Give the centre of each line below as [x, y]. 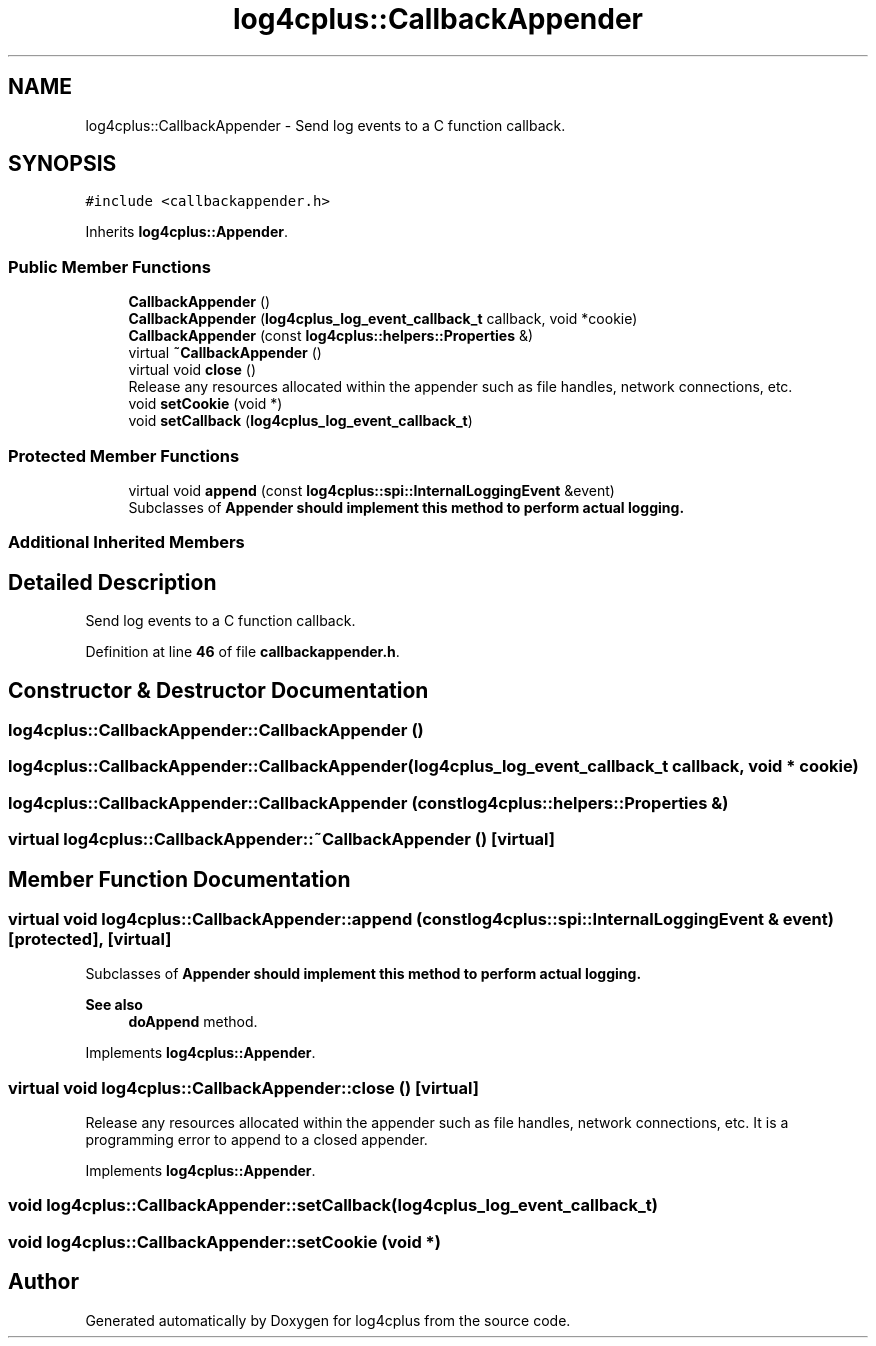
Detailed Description [112, 582]
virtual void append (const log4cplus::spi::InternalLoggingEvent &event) [371, 490]
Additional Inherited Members [126, 542]
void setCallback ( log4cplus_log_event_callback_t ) [300, 421]
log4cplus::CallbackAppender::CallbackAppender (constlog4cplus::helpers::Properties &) [368, 802]
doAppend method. [193, 1022]
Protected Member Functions [124, 455]
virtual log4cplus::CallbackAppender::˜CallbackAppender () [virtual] [281, 839]
